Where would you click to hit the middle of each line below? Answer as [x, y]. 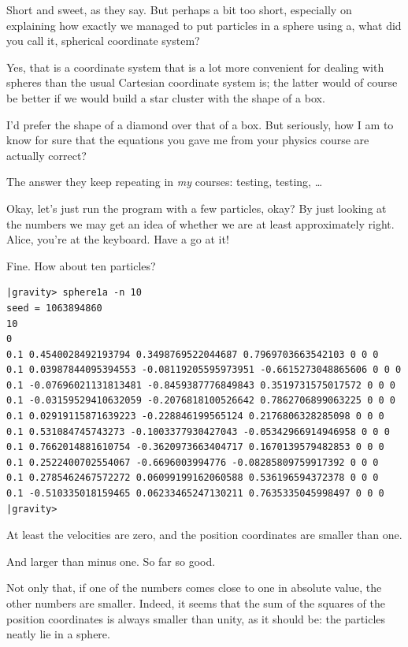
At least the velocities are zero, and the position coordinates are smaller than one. [204, 535]
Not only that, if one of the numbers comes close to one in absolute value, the [194, 588]
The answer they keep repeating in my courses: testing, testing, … [165, 182]
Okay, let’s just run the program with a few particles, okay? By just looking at [197, 208]
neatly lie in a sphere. [58, 634]
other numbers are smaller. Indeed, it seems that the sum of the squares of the [196, 603]
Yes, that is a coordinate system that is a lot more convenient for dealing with [195, 67]
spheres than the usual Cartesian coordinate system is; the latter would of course [202, 82]
